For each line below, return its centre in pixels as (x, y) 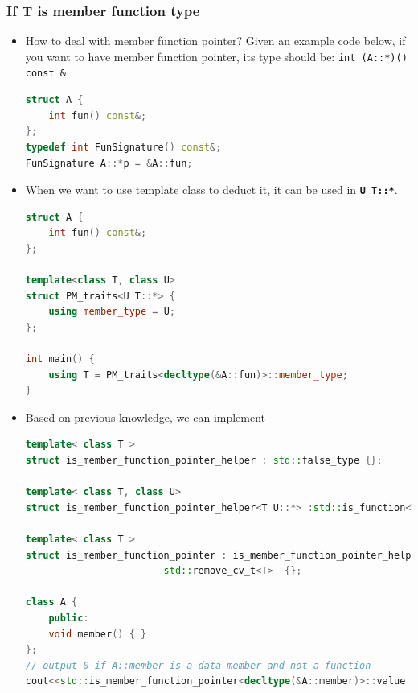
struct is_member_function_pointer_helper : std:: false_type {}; (204, 461)
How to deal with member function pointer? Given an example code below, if (215, 41)
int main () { (60, 359)
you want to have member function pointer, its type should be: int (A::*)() (216, 56)
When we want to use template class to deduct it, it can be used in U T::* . (211, 190)
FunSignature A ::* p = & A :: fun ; (109, 163)
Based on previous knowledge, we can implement (145, 417)
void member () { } (98, 634)
